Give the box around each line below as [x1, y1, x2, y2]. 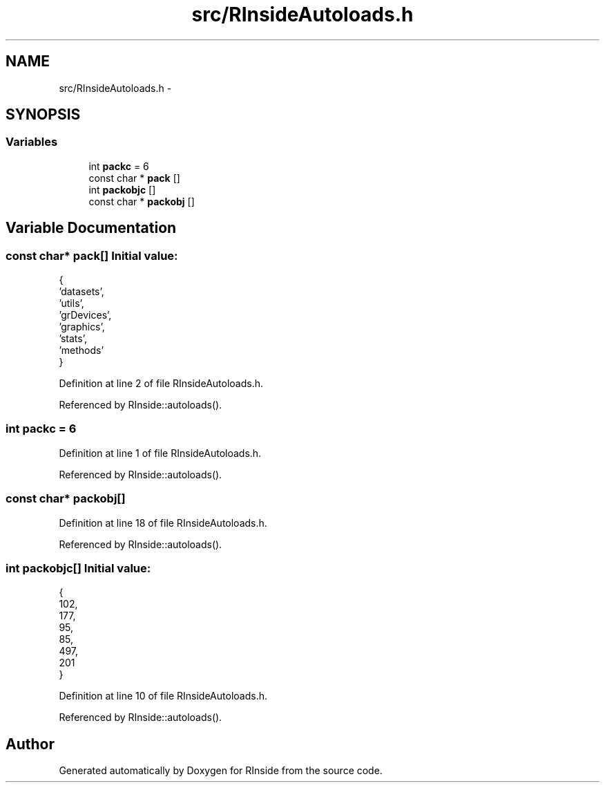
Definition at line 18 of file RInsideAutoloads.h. [59, 516, 267, 529]
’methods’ [59, 344, 104, 357]
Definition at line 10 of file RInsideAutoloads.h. [59, 690, 267, 702]
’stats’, [59, 332, 87, 345]
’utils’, [59, 297, 84, 310]
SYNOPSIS [6, 106, 81, 124]
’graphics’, [59, 321, 105, 333]
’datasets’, [59, 285, 104, 298]
